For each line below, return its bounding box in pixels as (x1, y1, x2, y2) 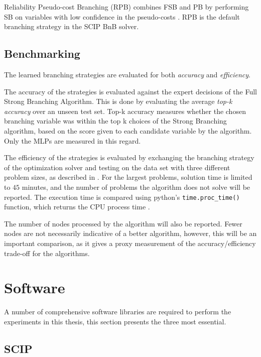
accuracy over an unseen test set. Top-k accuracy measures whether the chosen (4, 105, 246, 116)
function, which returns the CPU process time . (4, 201, 150, 212)
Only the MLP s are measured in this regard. (4, 135, 141, 146)
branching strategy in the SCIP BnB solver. (4, 21, 139, 32)
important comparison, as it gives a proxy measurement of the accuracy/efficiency (4, 237, 256, 248)
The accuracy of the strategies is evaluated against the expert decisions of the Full (4, 86, 257, 96)
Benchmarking (4, 46, 80, 61)
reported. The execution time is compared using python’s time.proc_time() (4, 191, 240, 202)
